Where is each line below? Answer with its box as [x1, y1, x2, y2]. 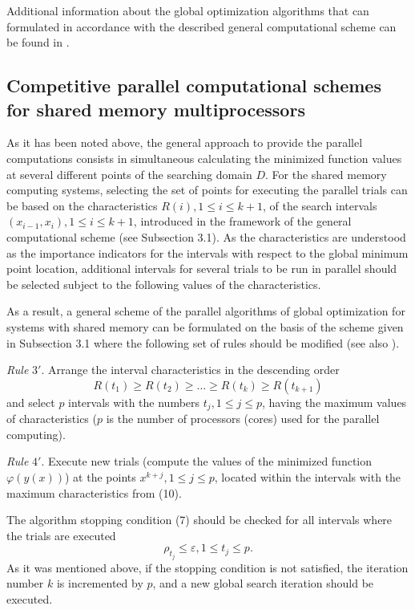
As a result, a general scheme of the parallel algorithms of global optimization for [6, 303, 405, 319]
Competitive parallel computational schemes [6, 73, 381, 98]
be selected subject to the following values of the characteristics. [6, 275, 321, 292]
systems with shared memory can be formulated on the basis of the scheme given [6, 318, 404, 335]
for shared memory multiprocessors [6, 96, 305, 121]
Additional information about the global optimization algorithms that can [6, 2, 369, 18]
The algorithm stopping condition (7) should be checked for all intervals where [6, 511, 393, 528]
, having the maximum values [262, 393, 407, 410]
